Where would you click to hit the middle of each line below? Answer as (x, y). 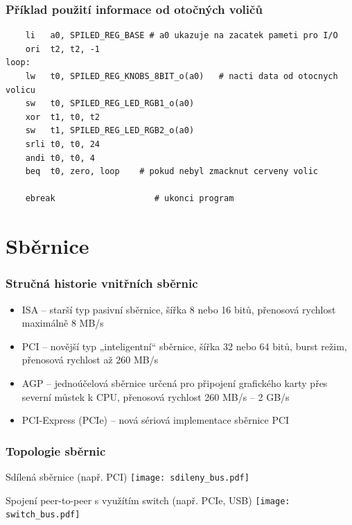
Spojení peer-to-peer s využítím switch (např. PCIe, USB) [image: (148, 500)
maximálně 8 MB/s (63, 323)
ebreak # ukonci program (130, 199)
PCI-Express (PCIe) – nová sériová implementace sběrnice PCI (156, 420)
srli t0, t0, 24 (63, 144)
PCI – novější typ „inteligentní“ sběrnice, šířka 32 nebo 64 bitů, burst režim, (184, 346)
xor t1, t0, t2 (63, 117)
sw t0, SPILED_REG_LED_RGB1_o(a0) (110, 104)
